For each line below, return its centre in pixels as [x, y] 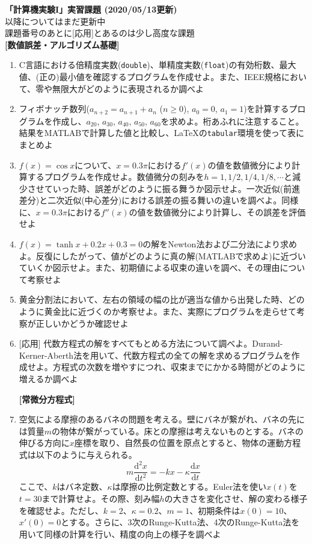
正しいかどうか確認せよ [82, 323]
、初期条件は [215, 510]
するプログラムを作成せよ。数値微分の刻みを [116, 177]
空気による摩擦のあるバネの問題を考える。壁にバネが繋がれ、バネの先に [162, 419]
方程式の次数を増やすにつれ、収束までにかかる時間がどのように [179, 367]
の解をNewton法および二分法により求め [220, 244]
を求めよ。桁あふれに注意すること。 [232, 121]
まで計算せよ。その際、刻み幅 [101, 499]
